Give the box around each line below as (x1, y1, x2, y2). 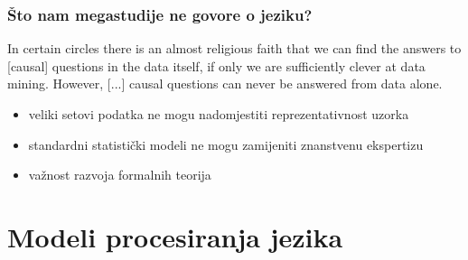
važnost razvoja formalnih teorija (28, 165, 211, 184)
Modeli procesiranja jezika (7, 218, 343, 255)
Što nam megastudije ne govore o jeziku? (7, 3, 313, 25)
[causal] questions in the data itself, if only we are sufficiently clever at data (7, 56, 426, 75)
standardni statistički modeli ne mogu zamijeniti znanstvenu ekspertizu (28, 135, 424, 153)
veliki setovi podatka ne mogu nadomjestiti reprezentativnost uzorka (28, 105, 409, 123)
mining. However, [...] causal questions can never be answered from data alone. (7, 74, 443, 93)
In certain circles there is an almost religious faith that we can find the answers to (7, 39, 462, 58)
